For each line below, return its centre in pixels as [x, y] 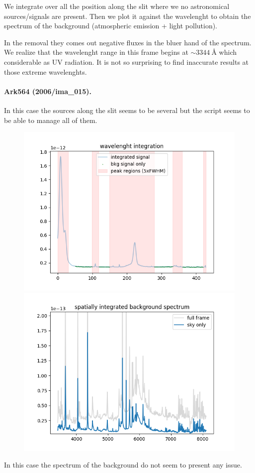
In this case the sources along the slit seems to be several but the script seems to [127, 110]
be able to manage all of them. [51, 120]
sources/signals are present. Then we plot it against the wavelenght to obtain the [127, 16]
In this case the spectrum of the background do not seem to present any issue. [123, 465]
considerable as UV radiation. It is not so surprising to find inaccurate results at [127, 61]
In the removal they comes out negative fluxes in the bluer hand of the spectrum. [128, 42]
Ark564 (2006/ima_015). [48, 91]
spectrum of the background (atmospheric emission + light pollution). [111, 26]
